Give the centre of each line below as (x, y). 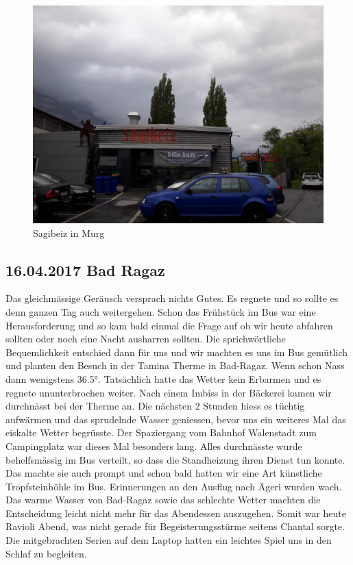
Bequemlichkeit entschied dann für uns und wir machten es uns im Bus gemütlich (176, 352)
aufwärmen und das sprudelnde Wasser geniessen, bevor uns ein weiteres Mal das (176, 419)
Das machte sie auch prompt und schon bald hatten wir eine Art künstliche (164, 473)
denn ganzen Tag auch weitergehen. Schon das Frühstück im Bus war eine (161, 311)
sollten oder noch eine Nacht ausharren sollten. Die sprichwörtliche (146, 339)
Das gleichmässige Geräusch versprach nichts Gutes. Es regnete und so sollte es (172, 298)
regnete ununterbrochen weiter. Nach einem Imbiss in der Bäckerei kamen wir (169, 392)
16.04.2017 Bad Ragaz (85, 269)
